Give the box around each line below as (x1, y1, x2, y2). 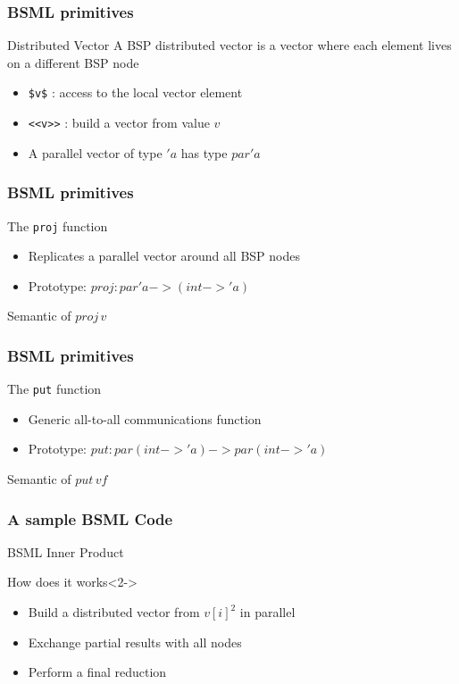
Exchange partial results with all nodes (28, 632, 242, 651)
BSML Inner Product (7, 542, 124, 561)
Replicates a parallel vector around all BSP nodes (28, 246, 300, 265)
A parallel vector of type (28, 143, 163, 162)
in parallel (239, 603, 296, 621)
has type (180, 143, 228, 162)
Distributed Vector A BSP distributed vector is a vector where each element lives (7, 36, 452, 54)
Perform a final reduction (28, 663, 167, 681)
